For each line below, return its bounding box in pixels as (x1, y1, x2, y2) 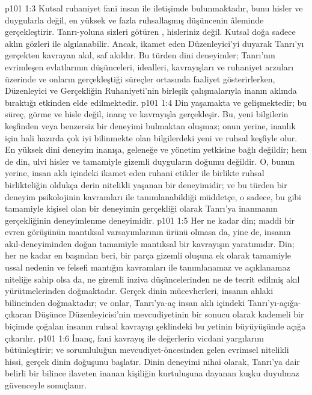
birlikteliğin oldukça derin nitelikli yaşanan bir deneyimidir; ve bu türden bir (5, 178, 287, 191)
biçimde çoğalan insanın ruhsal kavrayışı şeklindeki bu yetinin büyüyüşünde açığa (5, 320, 306, 332)
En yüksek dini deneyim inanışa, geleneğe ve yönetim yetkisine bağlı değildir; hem (5, 143, 307, 156)
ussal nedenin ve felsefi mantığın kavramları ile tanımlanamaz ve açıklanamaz (5, 261, 290, 274)
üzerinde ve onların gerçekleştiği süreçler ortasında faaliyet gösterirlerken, (5, 72, 275, 85)
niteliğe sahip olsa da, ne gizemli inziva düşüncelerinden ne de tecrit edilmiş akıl (5, 272, 300, 285)
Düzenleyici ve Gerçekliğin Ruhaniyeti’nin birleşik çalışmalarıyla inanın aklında (5, 84, 297, 97)
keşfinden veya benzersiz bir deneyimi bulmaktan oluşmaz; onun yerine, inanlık (5, 119, 296, 132)
